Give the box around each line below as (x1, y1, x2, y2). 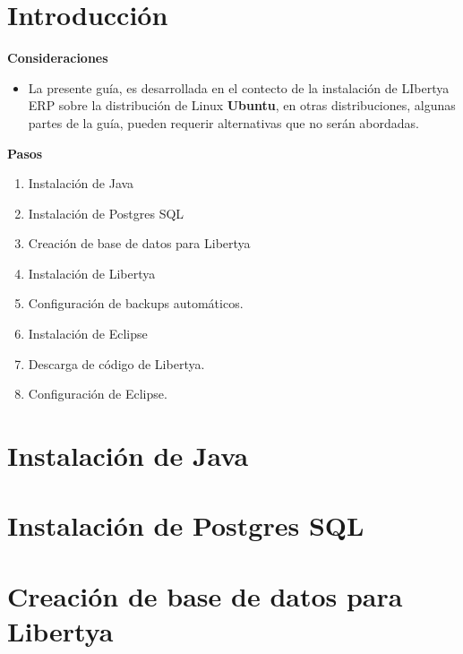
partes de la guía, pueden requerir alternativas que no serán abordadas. (28, 113, 419, 132)
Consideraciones (7, 48, 108, 67)
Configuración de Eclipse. (28, 384, 167, 403)
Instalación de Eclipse (28, 324, 148, 343)
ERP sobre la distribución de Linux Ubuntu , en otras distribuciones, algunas (28, 96, 456, 115)
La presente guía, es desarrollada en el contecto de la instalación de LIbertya (28, 78, 450, 97)
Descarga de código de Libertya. (28, 354, 205, 373)
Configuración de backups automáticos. (28, 294, 244, 313)
